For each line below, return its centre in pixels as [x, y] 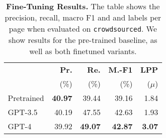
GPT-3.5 [23, 112]
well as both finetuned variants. [83, 51]
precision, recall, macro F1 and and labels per [83, 17]
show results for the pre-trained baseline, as [83, 40]
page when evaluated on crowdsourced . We [83, 29]
